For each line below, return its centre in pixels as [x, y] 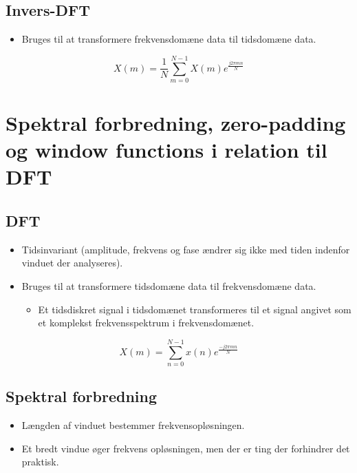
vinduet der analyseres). [72, 263]
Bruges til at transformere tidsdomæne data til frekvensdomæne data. [169, 286]
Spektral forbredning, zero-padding [176, 123]
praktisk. [40, 462]
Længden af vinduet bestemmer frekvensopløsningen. [133, 425]
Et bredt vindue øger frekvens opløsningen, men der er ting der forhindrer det [186, 448]
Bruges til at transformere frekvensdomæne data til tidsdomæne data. [169, 39]
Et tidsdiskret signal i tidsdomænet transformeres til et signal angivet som [195, 309]
